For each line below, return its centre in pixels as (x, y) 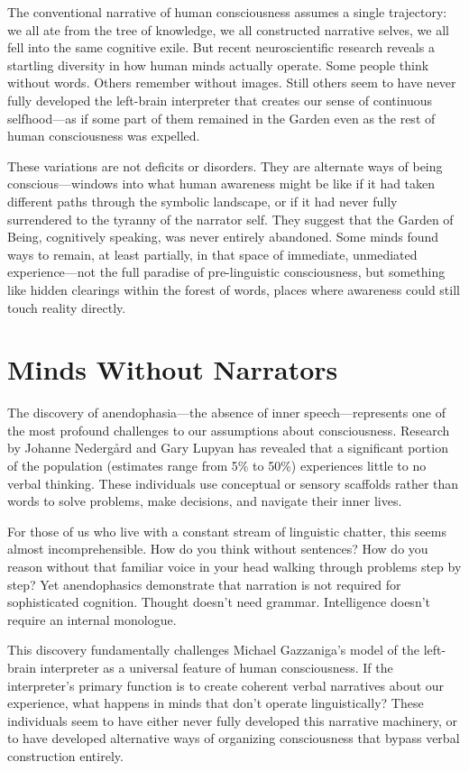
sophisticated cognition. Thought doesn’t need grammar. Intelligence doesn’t (219, 602)
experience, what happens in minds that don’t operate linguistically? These (216, 703)
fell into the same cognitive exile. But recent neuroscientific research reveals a (221, 47)
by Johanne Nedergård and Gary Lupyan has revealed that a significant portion (228, 448)
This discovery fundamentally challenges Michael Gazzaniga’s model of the (213, 650)
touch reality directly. (67, 307)
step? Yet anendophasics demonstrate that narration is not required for (204, 584)
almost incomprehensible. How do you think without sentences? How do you (218, 549)
